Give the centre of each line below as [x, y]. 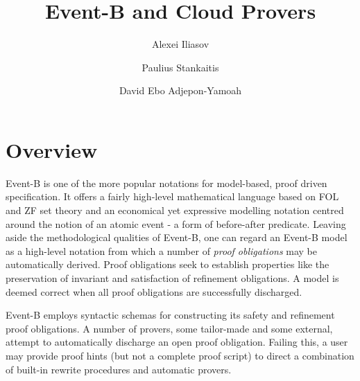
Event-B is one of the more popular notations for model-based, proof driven [166, 183]
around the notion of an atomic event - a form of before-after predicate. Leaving [176, 223]
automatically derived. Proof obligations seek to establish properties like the [168, 264]
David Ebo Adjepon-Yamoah [180, 90]
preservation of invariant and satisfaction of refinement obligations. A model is [172, 278]
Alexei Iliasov [180, 44]
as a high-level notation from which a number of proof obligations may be [162, 250]
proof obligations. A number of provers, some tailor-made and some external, [169, 328]
